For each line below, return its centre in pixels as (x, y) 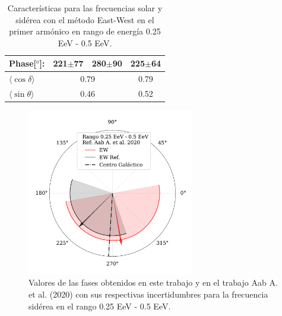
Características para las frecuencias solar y (85, 8)
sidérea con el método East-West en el (85, 19)
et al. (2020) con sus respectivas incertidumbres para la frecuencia (148, 294)
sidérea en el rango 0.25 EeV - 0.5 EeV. (100, 306)
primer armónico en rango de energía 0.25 (85, 31)
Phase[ (23, 63)
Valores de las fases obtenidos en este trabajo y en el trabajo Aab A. (153, 282)
